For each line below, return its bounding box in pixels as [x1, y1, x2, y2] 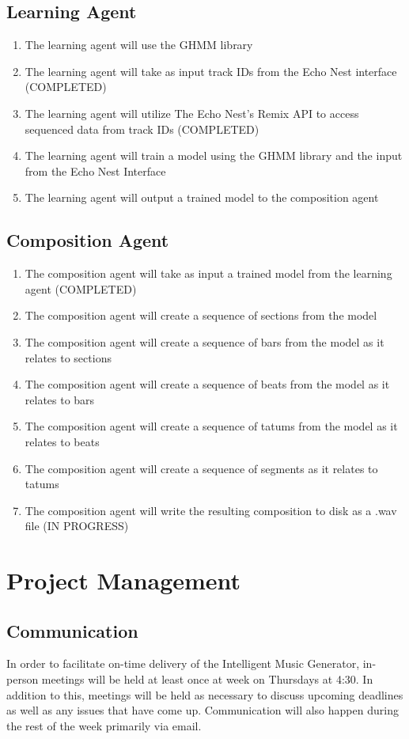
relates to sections [25, 349, 112, 366]
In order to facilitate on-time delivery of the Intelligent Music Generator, [6, 655, 360, 672]
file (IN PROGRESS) [25, 517, 129, 534]
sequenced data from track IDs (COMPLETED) [25, 120, 259, 137]
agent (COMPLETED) [25, 280, 137, 297]
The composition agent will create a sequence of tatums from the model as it [25, 418, 398, 434]
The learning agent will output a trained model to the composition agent [25, 189, 379, 206]
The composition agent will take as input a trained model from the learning [25, 265, 392, 282]
